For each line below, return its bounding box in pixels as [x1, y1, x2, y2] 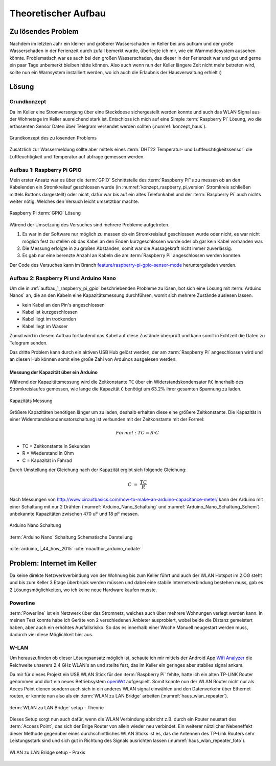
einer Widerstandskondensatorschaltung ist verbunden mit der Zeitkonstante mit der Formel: [9, 416, 204, 423]
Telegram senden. [9, 340, 48, 346]
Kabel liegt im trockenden [22, 316, 76, 322]
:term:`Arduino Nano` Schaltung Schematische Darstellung [9, 534, 133, 540]
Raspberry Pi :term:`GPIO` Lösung [9, 210, 81, 216]
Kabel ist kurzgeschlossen [22, 309, 78, 315]
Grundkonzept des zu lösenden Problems [9, 134, 97, 141]
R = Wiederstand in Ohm [22, 450, 74, 456]
